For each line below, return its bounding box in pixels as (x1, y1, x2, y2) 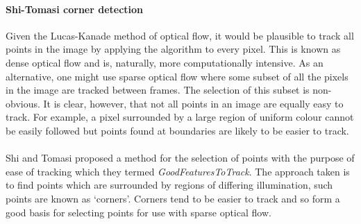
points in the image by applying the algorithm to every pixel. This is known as (6, 42, 341, 56)
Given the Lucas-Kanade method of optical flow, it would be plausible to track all (6, 28, 354, 42)
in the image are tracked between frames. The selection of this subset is (6, 83, 310, 97)
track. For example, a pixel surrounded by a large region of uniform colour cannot (6, 110, 354, 124)
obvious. (6, 96, 40, 110)
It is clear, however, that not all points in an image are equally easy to (43, 96, 344, 110)
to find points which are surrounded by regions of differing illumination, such (6, 178, 333, 192)
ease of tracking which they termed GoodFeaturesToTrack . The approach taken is (6, 164, 350, 178)
